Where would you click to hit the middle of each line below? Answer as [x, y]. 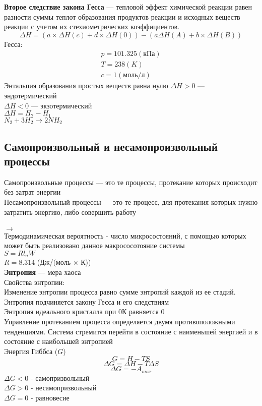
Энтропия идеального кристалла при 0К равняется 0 [84, 311]
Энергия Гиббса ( [31, 351]
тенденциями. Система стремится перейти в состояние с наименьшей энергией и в [131, 331]
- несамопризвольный [64, 388]
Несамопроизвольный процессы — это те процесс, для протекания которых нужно [131, 201]
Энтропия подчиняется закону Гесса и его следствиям [87, 301]
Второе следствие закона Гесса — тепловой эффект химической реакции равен [128, 7]
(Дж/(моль [54, 262]
